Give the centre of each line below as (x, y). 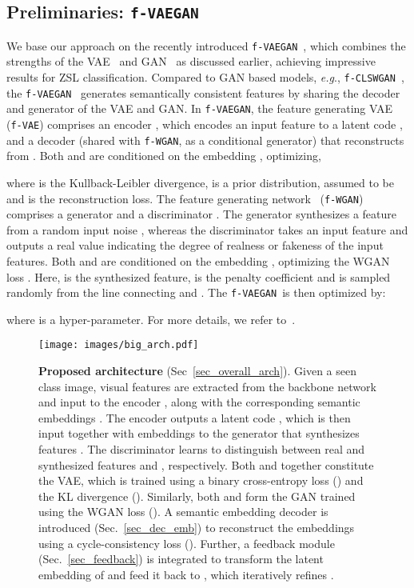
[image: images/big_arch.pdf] (119, 345)
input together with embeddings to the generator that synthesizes (199, 433)
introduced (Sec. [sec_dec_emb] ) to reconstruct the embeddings (197, 527)
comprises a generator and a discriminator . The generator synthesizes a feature (202, 214)
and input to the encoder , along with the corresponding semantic (199, 402)
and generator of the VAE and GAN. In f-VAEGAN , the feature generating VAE (200, 108)
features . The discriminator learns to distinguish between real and (202, 449)
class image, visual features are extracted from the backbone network (207, 386)
